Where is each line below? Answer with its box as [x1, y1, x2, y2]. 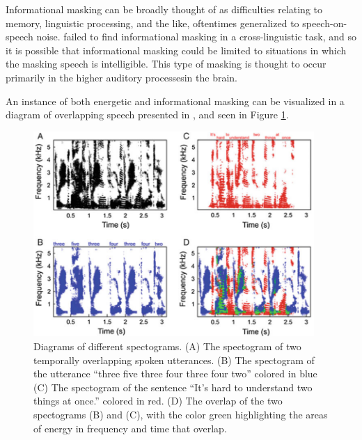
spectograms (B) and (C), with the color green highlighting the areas [33, 407, 328, 421]
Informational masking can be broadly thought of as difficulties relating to [6, 2, 322, 16]
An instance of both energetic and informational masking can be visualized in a [6, 93, 345, 108]
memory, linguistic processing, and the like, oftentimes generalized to [6, 15, 299, 30]
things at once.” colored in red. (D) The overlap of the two [33, 393, 283, 408]
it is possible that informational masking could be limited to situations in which [6, 42, 347, 57]
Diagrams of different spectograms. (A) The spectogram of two [33, 338, 301, 353]
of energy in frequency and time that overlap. [33, 421, 227, 435]
